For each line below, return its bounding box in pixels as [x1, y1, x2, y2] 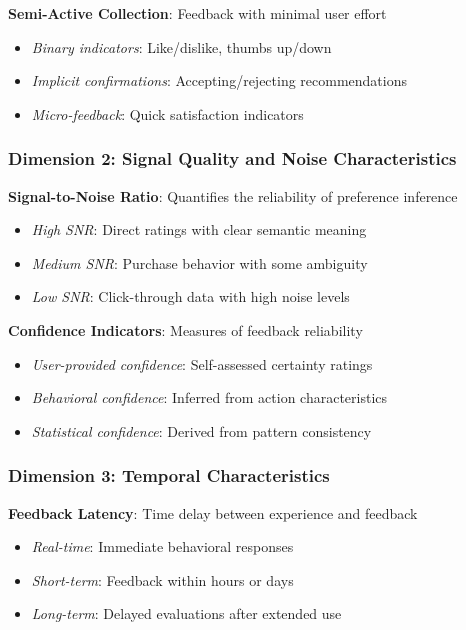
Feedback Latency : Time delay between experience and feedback [8, 502, 418, 523]
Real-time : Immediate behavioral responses [31, 536, 294, 557]
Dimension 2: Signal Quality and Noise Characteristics [8, 146, 457, 171]
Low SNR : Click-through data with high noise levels [31, 286, 350, 307]
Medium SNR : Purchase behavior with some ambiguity [31, 252, 368, 273]
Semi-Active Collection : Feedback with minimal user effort [8, 3, 387, 23]
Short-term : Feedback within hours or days [31, 569, 294, 590]
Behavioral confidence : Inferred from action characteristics [31, 387, 388, 408]
